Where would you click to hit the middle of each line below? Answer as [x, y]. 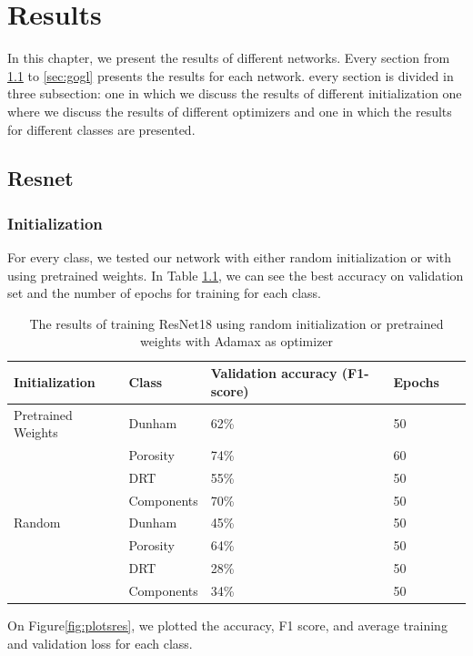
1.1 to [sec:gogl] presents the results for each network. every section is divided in [231, 75]
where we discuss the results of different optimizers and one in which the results [230, 111]
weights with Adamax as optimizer [236, 341]
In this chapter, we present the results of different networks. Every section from [229, 58]
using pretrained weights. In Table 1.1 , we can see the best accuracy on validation [236, 275]
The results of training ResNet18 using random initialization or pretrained [236, 323]
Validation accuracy [274, 373]
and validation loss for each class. [100, 643]
